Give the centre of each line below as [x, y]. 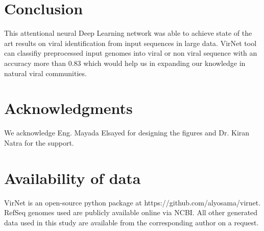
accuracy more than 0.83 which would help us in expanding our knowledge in [125, 63]
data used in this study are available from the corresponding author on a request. [131, 222]
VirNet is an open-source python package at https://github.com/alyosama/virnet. [133, 202]
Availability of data [73, 178]
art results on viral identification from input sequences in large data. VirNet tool [130, 43]
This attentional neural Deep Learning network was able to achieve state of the [128, 33]
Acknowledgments [68, 108]
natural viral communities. [45, 73]
